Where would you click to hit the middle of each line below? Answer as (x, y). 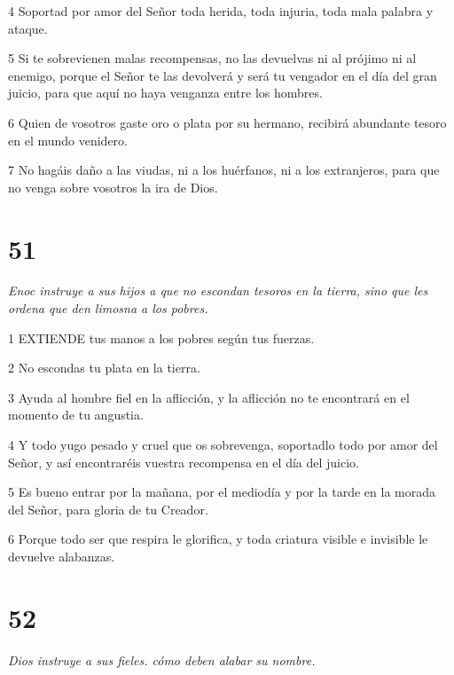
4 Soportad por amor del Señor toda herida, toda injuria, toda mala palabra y (221, 11)
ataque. (28, 28)
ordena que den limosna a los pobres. (108, 308)
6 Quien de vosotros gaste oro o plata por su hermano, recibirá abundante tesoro (227, 122)
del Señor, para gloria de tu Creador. (108, 509)
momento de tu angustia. (76, 415)
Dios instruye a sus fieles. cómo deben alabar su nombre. (162, 659)
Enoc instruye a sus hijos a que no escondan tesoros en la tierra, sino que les (218, 290)
